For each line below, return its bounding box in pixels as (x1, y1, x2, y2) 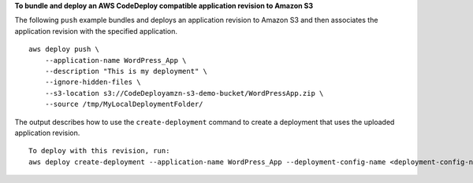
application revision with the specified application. (14, 26, 177, 35)
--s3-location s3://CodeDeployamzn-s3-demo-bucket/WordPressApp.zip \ (44, 89, 324, 97)
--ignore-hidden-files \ (44, 78, 141, 86)
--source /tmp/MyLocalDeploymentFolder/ (44, 100, 204, 109)
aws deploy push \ (28, 45, 100, 54)
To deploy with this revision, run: (28, 146, 170, 156)
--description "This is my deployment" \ (44, 67, 208, 75)
